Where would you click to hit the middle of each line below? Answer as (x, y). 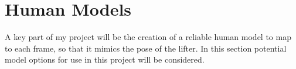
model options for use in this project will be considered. (105, 59)
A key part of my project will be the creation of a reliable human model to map (148, 37)
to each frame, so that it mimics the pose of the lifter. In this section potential (146, 48)
